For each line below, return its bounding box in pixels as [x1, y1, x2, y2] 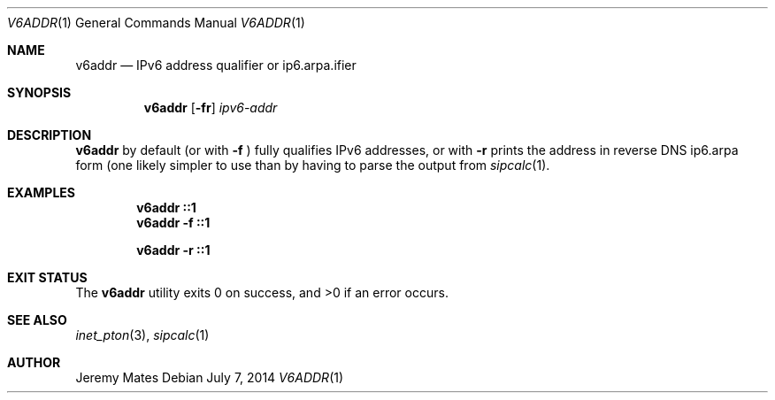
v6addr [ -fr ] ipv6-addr [143, 100, 278, 115]
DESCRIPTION [7, 127, 92, 142]
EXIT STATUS [7, 270, 88, 285]
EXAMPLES [7, 185, 75, 200]
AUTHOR [7, 355, 61, 370]
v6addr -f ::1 [136, 215, 211, 230]
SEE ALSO [7, 312, 67, 327]
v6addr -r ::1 [136, 242, 211, 258]
